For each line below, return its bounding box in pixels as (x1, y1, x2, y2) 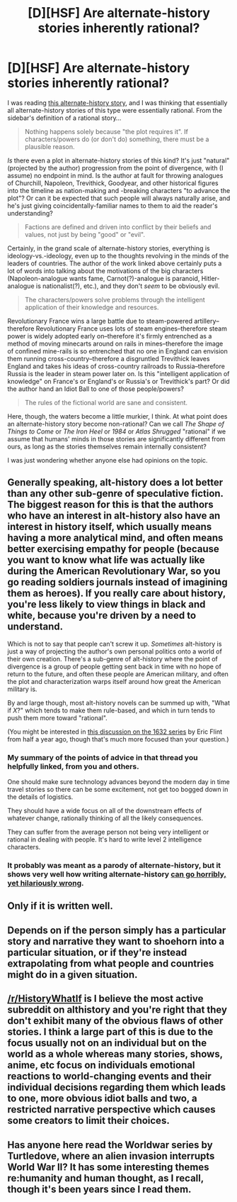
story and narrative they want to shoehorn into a (7, 935, 225, 947)
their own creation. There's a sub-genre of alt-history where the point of (7, 654, 218, 663)
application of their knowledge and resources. (24, 303, 159, 311)
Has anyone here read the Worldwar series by (7, 1139, 214, 1151)
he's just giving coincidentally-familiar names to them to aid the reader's (7, 201, 218, 210)
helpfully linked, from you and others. (7, 761, 139, 771)
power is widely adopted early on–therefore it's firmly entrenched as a (7, 331, 212, 340)
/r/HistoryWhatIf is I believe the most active (7, 993, 204, 1005)
